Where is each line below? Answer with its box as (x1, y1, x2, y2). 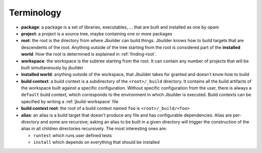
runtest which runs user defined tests (33, 132, 112, 138)
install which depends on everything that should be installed (33, 139, 160, 145)
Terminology (9, 7, 62, 18)
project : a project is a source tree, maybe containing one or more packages (21, 31, 172, 36)
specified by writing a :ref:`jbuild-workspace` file (21, 98, 119, 104)
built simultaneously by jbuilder (21, 64, 83, 70)
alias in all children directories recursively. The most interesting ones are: (21, 126, 167, 132)
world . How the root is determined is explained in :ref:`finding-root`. (21, 51, 157, 57)
